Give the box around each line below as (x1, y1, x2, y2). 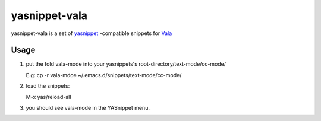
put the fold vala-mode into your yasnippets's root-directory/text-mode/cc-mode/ (26, 60, 226, 68)
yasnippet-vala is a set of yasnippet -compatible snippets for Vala (11, 30, 172, 37)
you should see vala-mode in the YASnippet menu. (26, 104, 150, 112)
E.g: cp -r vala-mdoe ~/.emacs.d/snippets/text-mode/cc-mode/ (26, 71, 182, 78)
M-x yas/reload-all (26, 93, 71, 100)
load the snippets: (26, 82, 70, 90)
